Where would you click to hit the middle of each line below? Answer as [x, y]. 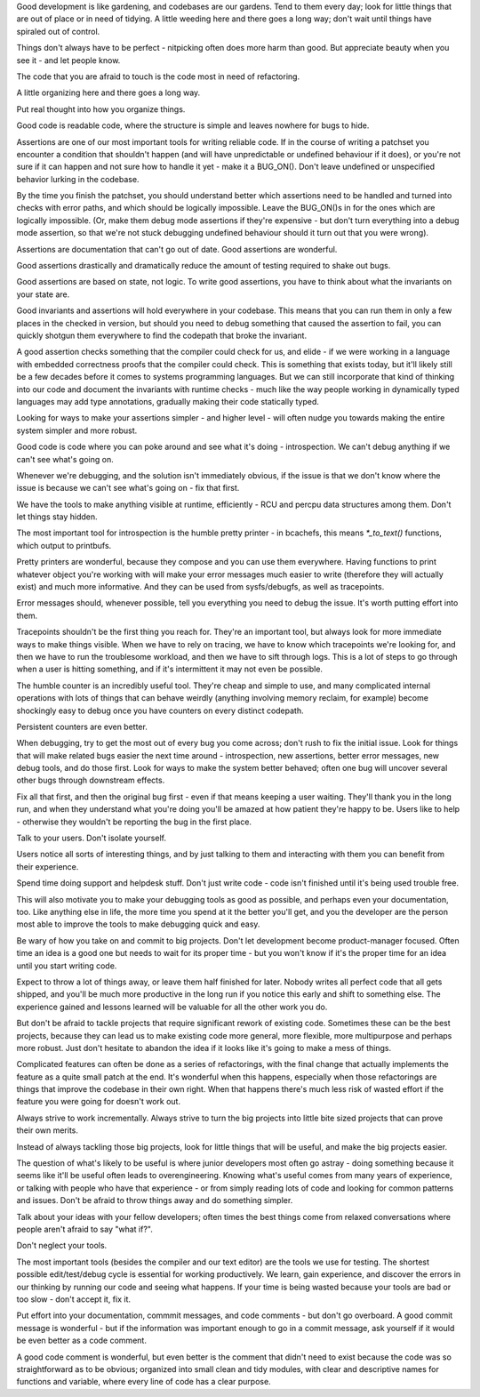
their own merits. [48, 1130]
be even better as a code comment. [81, 1341]
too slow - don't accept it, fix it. [74, 1299]
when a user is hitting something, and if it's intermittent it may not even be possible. [170, 669]
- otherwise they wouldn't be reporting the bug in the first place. [134, 822]
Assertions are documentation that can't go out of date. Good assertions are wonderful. [177, 249]
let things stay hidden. [57, 517]
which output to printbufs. [64, 545]
